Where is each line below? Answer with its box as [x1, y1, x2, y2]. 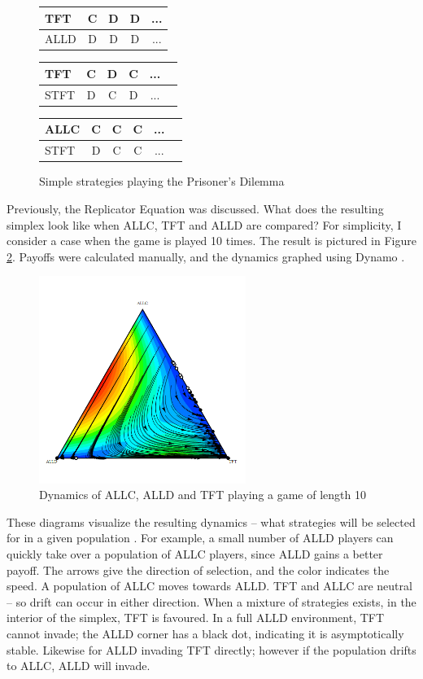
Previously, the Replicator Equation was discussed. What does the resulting [7, 199, 384, 217]
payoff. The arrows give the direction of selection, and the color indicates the [7, 561, 390, 578]
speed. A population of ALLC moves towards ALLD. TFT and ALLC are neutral [7, 577, 412, 594]
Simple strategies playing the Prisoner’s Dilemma [39, 173, 285, 190]
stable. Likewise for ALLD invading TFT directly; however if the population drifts [7, 641, 416, 658]
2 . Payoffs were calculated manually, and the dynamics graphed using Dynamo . [7, 248, 405, 265]
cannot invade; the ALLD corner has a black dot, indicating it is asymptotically [7, 625, 404, 642]
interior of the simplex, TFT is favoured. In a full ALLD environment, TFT [7, 609, 385, 626]
